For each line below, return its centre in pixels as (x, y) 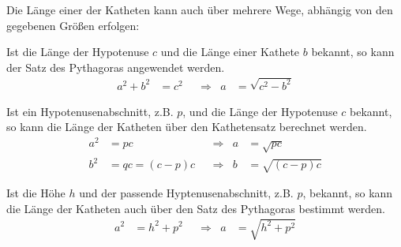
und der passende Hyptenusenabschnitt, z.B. (186, 193)
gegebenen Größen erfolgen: (73, 25)
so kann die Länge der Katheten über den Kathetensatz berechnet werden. (187, 127)
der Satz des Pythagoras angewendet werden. (116, 67)
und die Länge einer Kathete (230, 52)
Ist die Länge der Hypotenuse (78, 52)
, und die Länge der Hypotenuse (260, 111)
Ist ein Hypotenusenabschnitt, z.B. (90, 111)
